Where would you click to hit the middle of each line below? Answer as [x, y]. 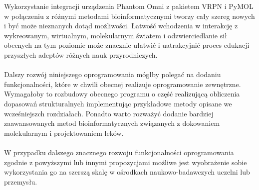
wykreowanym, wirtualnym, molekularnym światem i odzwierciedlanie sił [116, 35]
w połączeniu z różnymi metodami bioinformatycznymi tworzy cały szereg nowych [129, 16]
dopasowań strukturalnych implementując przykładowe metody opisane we [118, 103]
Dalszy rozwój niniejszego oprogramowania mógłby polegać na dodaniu [113, 74]
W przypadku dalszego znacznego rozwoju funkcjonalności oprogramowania [119, 152]
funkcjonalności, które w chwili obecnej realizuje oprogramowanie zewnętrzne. [123, 84]
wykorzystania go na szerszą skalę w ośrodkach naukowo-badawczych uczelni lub [127, 172]
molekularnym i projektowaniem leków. [64, 133]
